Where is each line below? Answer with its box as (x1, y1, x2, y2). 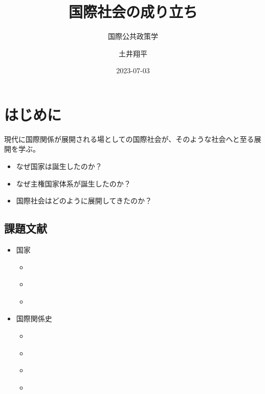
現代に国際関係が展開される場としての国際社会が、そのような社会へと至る (4, 133, 254, 144)
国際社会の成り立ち (68, 1, 197, 22)
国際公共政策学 (108, 31, 158, 42)
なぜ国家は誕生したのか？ (16, 161, 102, 172)
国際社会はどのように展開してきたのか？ (16, 195, 152, 206)
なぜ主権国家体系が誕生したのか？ (16, 178, 131, 189)
